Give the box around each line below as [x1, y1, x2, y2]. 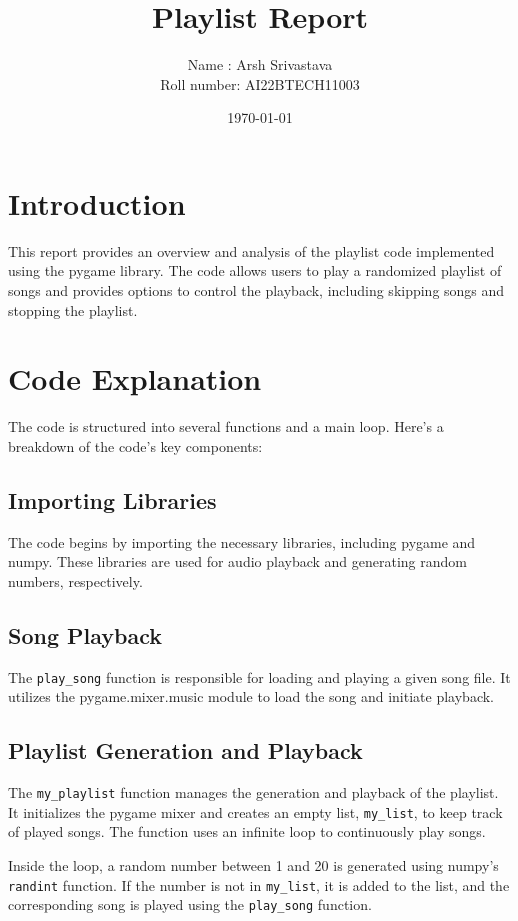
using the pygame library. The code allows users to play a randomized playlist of [8, 260, 502, 281]
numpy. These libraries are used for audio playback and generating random [8, 551, 468, 572]
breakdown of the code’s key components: [8, 435, 263, 456]
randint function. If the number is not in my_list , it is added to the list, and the [8, 874, 510, 895]
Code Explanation [8, 358, 262, 399]
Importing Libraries [8, 484, 217, 515]
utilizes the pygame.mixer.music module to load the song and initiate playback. [8, 686, 494, 707]
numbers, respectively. [8, 570, 143, 591]
